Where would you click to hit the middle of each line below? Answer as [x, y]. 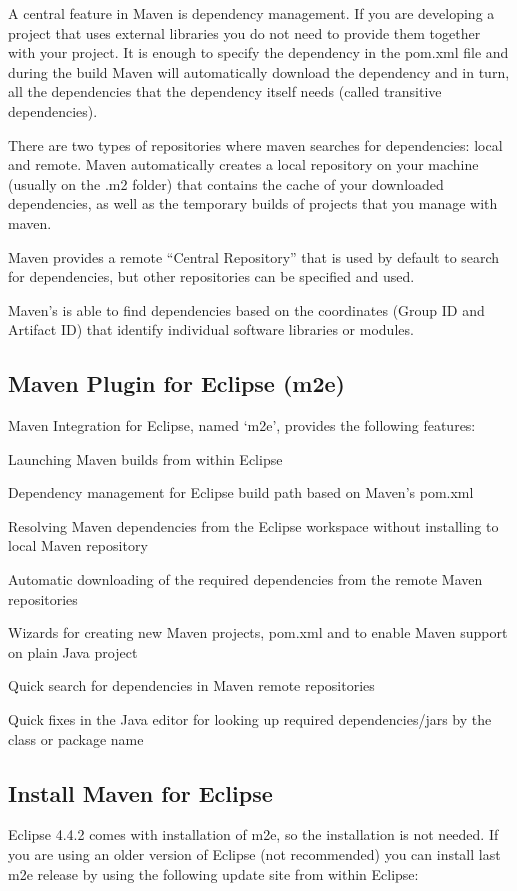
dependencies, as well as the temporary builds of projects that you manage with [253, 203]
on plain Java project [73, 651]
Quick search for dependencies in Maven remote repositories [191, 685]
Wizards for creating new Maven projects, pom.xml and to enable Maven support [258, 632]
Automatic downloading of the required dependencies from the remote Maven [245, 579]
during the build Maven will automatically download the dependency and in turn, [259, 71]
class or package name [76, 738]
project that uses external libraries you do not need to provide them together [244, 32]
